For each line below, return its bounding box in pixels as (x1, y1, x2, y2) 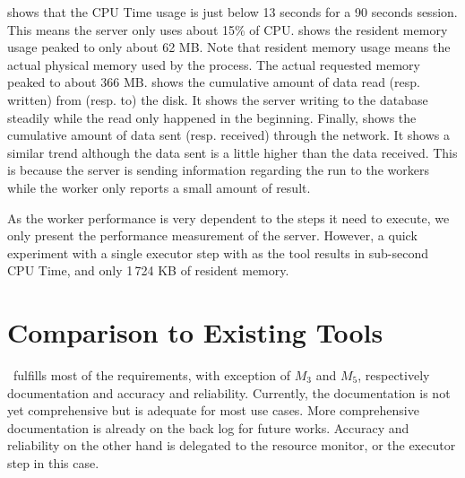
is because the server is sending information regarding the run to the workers (7, 161, 429, 179)
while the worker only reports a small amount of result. (7, 178, 311, 196)
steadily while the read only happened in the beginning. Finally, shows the (7, 108, 417, 126)
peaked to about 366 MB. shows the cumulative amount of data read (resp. (7, 73, 420, 91)
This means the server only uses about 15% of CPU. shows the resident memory (7, 20, 448, 39)
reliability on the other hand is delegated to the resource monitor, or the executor (7, 436, 456, 455)
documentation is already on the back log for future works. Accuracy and (7, 418, 409, 437)
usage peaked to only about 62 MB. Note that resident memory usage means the (7, 38, 451, 56)
